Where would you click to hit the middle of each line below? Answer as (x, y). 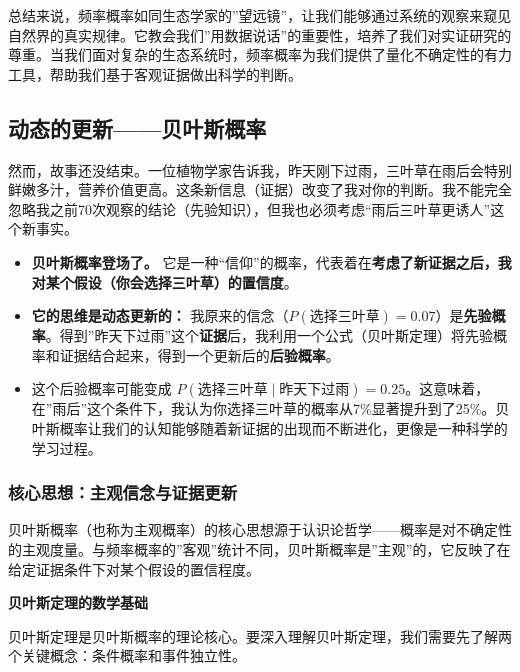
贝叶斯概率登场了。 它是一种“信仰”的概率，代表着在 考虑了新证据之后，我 (271, 261)
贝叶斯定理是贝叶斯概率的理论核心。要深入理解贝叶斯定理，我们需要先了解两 (260, 635)
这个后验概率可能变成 (101, 388)
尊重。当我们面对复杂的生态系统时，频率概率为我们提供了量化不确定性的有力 (260, 54)
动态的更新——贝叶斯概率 (137, 127)
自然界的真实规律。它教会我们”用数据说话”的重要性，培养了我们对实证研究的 (260, 34)
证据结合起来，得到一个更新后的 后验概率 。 (199, 354)
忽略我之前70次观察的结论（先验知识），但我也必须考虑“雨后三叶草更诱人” (249, 208)
